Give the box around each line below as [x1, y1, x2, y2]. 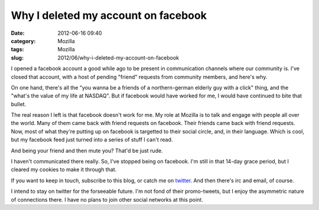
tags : [11, 46, 24, 53]
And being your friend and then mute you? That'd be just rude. [11, 147, 163, 154]
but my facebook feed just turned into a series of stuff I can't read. [11, 136, 173, 143]
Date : [11, 29, 25, 37]
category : [11, 37, 36, 44]
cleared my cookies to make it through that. [11, 166, 117, 173]
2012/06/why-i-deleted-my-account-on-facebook [57, 54, 180, 61]
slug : [11, 54, 24, 61]
